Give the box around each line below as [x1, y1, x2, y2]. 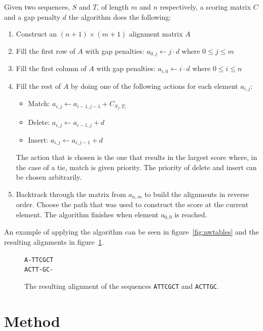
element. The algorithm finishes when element [16, 209, 159, 219]
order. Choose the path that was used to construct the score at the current [16, 199, 249, 210]
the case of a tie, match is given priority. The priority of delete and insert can [16, 161, 257, 172]
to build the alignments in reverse [144, 188, 249, 199]
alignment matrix [129, 28, 183, 39]
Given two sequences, [4, 2, 70, 12]
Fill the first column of [16, 63, 87, 74]
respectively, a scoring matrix [160, 2, 251, 12]
